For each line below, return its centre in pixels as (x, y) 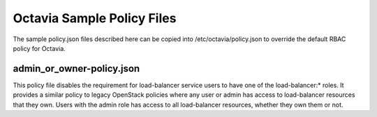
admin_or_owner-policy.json (76, 69)
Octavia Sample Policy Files (95, 18)
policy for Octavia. (39, 48)
